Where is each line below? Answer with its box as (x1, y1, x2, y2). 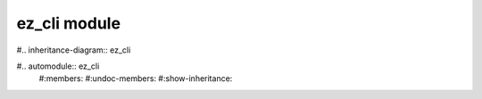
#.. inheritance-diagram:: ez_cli (16, 45, 131, 55)
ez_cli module (16, 13, 120, 33)
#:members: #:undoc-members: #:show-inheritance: (38, 73, 233, 84)
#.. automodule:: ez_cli (16, 61, 100, 71)
